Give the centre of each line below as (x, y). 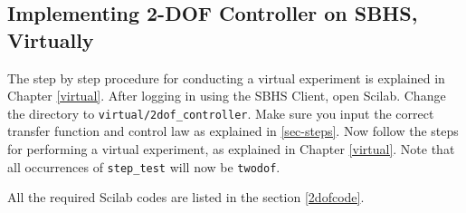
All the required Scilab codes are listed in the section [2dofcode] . (186, 197)
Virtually (51, 39)
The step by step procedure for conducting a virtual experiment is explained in (226, 77)
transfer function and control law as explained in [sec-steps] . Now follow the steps (233, 131)
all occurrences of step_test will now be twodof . (144, 166)
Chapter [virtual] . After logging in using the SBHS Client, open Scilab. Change (227, 96)
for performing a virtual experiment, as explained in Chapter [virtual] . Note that (231, 149)
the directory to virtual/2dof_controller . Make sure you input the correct (221, 113)
